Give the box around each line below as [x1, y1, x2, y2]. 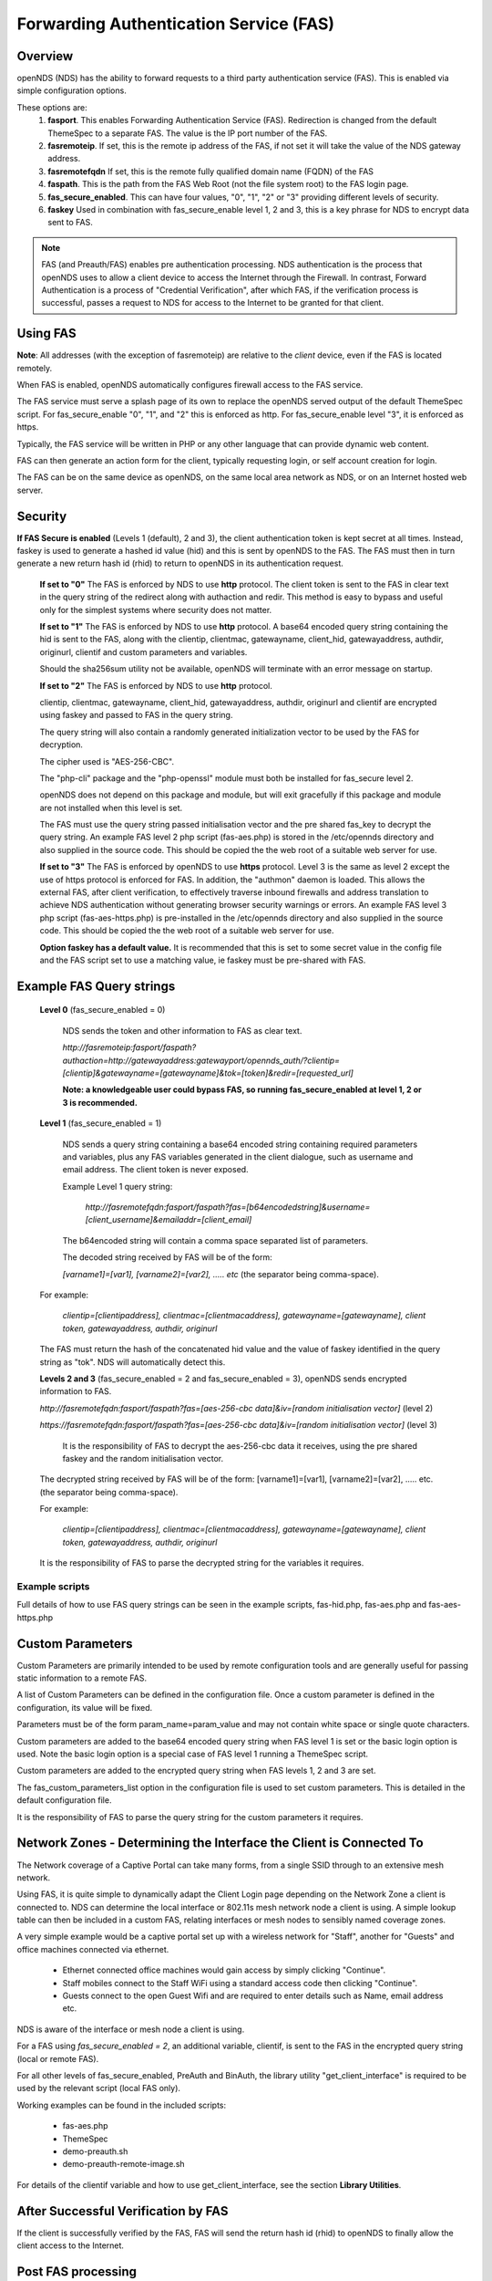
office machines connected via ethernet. [16, 1943, 169, 1954]
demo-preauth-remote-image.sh [62, 2159, 186, 2170]
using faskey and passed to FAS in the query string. [39, 710, 233, 721]
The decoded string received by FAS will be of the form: [62, 1252, 272, 1263]
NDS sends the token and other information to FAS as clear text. [62, 1025, 302, 1036]
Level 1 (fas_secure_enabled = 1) [39, 1118, 162, 1129]
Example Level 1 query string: [62, 1181, 173, 1192]
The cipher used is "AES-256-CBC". [39, 755, 175, 766]
